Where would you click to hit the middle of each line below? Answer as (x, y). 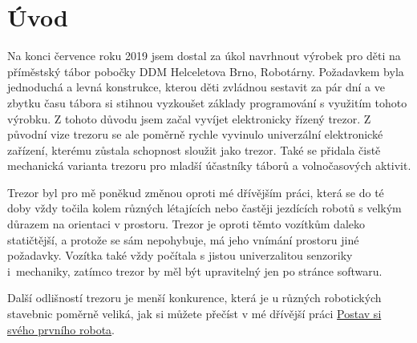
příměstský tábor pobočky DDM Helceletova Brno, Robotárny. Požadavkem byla (206, 71)
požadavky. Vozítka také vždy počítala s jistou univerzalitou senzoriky (180, 255)
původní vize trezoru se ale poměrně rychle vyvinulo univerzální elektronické (195, 134)
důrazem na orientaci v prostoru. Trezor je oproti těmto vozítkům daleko (186, 224)
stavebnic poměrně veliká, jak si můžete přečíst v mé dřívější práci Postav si (194, 314)
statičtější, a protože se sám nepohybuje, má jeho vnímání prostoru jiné (183, 239)
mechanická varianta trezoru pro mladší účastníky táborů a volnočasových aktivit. (209, 165)
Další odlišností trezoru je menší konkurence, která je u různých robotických (194, 298)
